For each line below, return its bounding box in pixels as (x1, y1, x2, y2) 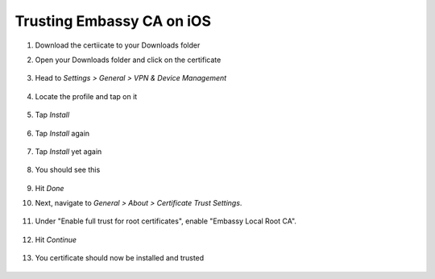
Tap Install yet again (35, 146, 102, 156)
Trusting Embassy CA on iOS (14, 12, 212, 30)
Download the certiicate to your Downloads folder (35, 40, 201, 50)
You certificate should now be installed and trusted (35, 253, 205, 263)
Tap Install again (35, 128, 90, 138)
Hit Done (35, 183, 64, 193)
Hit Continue (35, 235, 77, 244)
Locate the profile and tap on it (35, 91, 138, 101)
